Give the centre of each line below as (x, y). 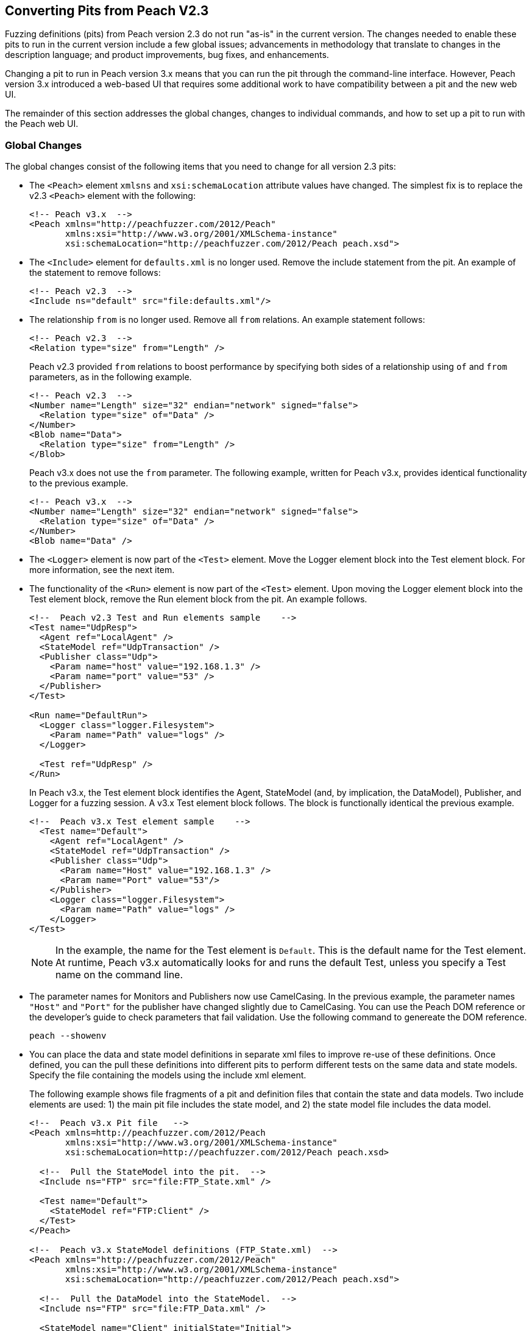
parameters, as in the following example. (111, 377)
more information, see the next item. (102, 570)
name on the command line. (119, 975)
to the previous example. (79, 483)
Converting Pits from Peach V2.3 (107, 11)
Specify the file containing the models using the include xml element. (168, 1075)
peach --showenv (68, 1036)
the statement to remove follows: (95, 273)
